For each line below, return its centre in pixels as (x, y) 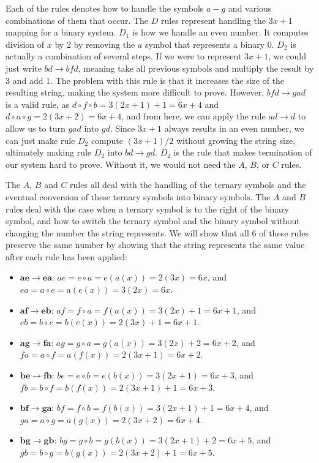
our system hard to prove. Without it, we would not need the (121, 164)
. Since (122, 128)
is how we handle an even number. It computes (220, 32)
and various (250, 8)
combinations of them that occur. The (77, 20)
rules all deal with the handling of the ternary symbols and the (188, 185)
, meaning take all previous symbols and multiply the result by (196, 68)
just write (24, 68)
